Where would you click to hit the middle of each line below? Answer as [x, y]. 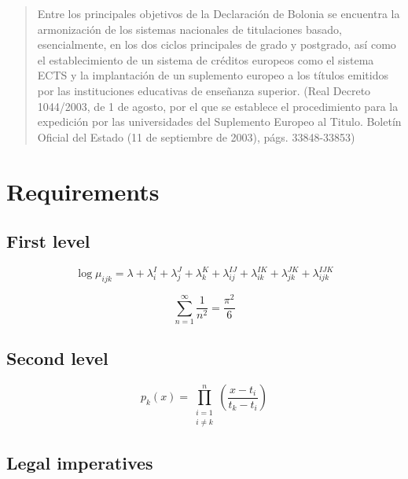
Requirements [83, 191]
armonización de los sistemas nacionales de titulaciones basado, [189, 29]
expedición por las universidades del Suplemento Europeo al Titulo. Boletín [219, 122]
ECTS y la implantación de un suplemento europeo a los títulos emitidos [213, 75]
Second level [57, 358]
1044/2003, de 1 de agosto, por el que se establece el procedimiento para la [218, 106]
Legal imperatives [80, 463]
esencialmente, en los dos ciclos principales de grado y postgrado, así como [217, 44]
